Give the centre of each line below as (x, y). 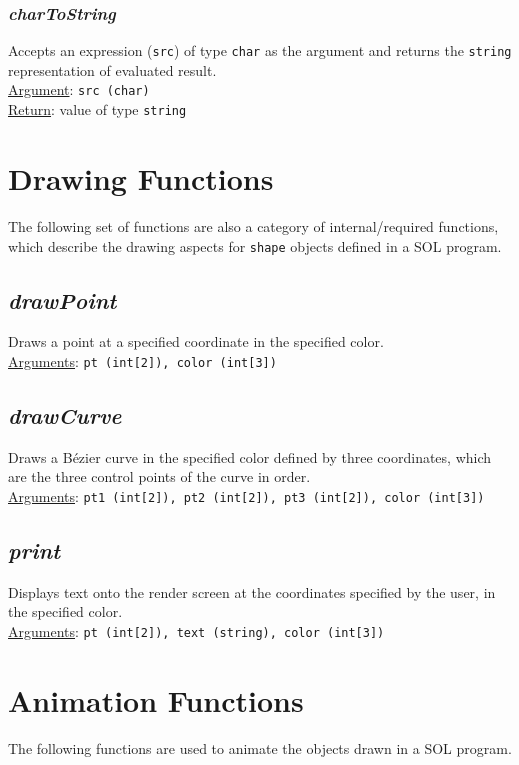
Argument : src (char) (79, 89)
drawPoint (62, 299)
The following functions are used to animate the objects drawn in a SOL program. (260, 747)
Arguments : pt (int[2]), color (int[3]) (142, 360)
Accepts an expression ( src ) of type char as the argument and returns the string (260, 50)
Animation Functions (156, 699)
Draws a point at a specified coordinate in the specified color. (196, 341)
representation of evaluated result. (112, 69)
